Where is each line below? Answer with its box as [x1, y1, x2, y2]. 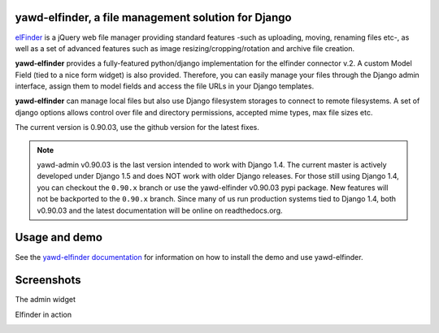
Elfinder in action [15, 309, 72, 319]
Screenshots [15, 273, 81, 288]
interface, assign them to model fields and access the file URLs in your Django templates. [15, 81, 315, 91]
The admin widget [15, 295, 76, 305]
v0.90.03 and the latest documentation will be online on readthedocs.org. [37, 205, 284, 215]
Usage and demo [15, 231, 103, 244]
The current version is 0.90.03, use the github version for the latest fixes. [15, 123, 260, 132]
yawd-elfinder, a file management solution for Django [15, 11, 292, 24]
